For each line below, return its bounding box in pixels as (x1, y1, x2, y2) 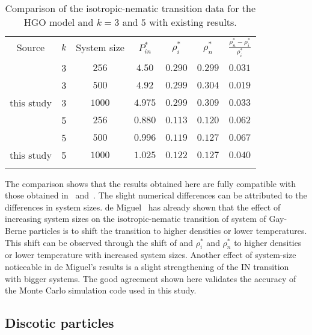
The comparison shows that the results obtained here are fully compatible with (5, 177, 296, 189)
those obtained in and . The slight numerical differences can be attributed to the (5, 189, 307, 201)
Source (16, 40, 45, 55)
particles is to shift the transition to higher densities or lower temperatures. (29, 224, 307, 237)
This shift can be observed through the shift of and (5, 236, 194, 248)
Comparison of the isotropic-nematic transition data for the (5, 1, 255, 15)
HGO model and (23, 15, 94, 29)
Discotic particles (5, 313, 114, 332)
